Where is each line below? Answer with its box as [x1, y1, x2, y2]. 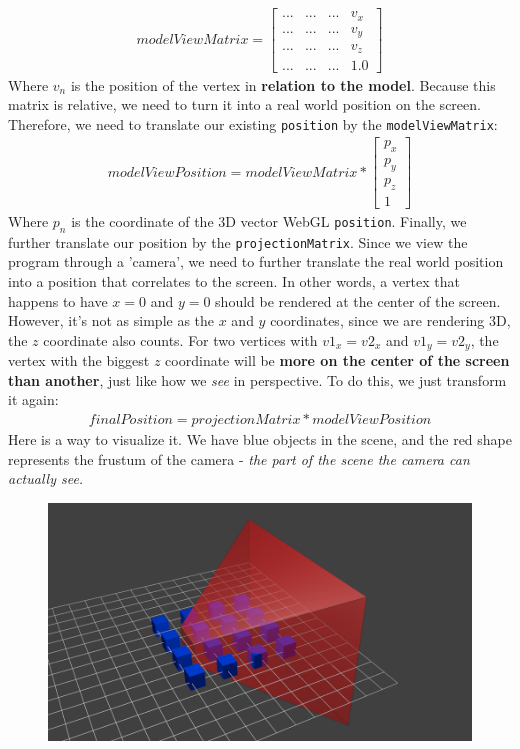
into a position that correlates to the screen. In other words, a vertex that [8, 270, 461, 291]
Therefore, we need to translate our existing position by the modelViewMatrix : [8, 113, 498, 134]
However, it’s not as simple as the [8, 310, 215, 331]
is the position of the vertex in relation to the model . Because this [70, 74, 496, 95]
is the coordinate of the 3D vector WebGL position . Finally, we [71, 210, 467, 231]
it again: [8, 389, 59, 410]
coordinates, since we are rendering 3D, [270, 310, 511, 331]
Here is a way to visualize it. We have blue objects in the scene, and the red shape [8, 429, 513, 450]
